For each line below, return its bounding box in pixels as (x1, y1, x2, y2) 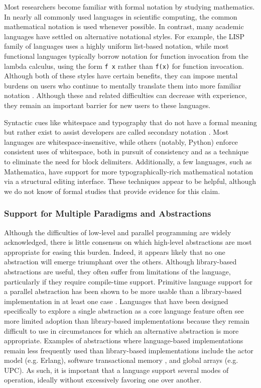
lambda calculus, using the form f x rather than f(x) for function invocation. (4, 60, 244, 71)
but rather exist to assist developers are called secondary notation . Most (4, 127, 229, 137)
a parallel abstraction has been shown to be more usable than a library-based (4, 286, 242, 297)
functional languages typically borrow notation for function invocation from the (4, 50, 248, 61)
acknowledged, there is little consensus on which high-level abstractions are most (4, 237, 252, 247)
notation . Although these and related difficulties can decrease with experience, (4, 90, 247, 101)
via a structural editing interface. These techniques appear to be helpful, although (4, 176, 256, 186)
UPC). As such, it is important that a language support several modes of (4, 364, 229, 375)
